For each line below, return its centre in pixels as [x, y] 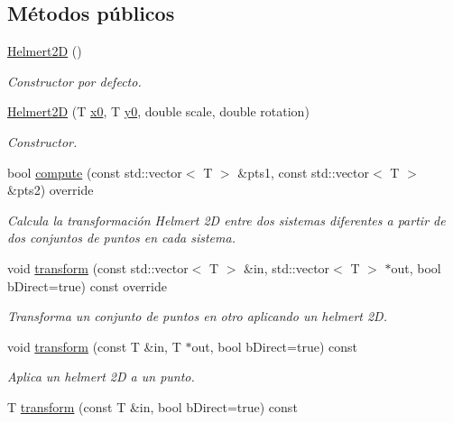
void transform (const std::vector [98, 267]
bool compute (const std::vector [95, 172]
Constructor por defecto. [74, 81]
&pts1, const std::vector [303, 172]
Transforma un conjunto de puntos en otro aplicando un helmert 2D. [197, 316]
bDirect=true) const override [87, 285]
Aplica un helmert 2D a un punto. [101, 377]
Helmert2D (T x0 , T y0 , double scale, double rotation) [158, 111]
